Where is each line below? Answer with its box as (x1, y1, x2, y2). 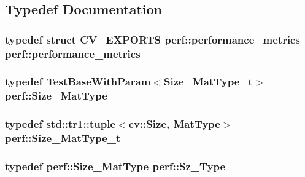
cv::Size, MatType (128, 116, 220, 132)
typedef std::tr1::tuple (5, 116, 116, 132)
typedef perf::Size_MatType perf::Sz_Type (5, 159, 226, 173)
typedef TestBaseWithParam (5, 74, 151, 89)
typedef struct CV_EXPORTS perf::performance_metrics (5, 31, 300, 47)
